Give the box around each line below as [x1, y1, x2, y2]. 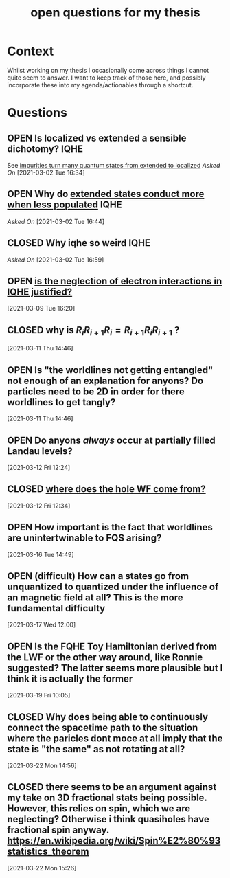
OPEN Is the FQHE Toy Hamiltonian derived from [7, 640, 218, 652]
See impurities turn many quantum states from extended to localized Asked [7, 161, 220, 169]
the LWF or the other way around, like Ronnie [7, 651, 203, 663]
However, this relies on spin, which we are [7, 802, 191, 815]
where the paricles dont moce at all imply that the [7, 732, 223, 744]
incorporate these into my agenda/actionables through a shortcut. [7, 80, 194, 89]
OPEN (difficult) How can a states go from [7, 570, 189, 582]
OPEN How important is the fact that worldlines [7, 521, 213, 533]
